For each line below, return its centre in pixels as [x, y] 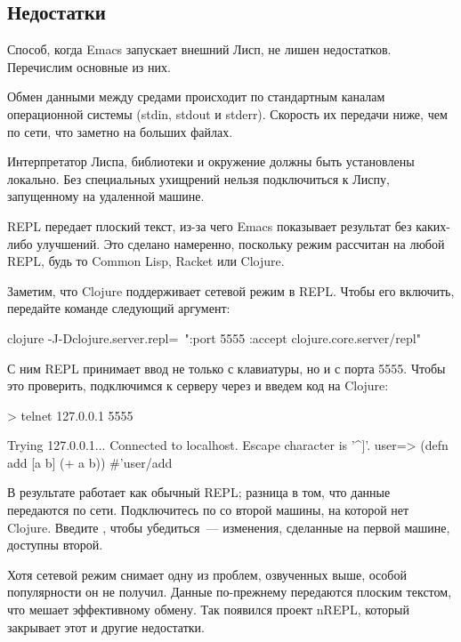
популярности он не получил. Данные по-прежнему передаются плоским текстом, [230, 592]
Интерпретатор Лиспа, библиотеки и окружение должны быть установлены [211, 161]
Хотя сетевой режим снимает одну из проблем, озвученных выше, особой [207, 574]
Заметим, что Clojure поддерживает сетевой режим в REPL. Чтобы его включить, [231, 290]
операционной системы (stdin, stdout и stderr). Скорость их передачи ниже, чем [227, 113]
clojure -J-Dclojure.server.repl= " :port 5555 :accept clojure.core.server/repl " [214, 337]
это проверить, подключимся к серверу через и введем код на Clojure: [198, 385]
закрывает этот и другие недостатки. [106, 626]
